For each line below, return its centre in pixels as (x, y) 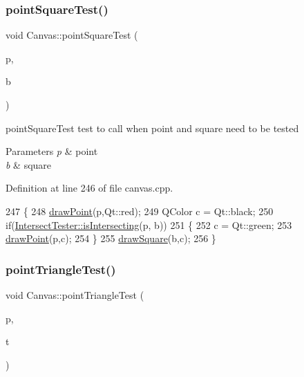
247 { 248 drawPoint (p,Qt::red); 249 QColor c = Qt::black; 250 (140, 211)
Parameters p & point (52, 151)
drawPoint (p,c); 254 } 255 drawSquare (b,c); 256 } (111, 238)
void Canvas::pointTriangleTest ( (75, 294)
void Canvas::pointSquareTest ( (72, 35)
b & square (29, 164)
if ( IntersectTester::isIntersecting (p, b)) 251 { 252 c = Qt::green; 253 (149, 224)
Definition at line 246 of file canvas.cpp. (89, 188)
